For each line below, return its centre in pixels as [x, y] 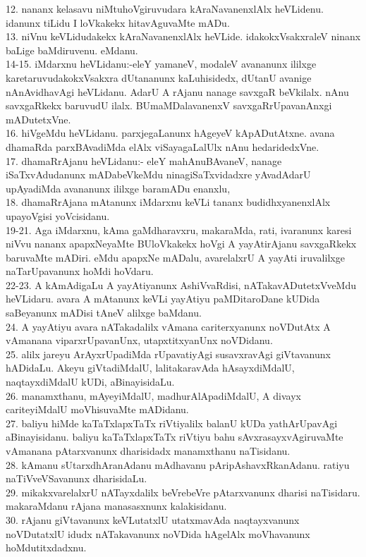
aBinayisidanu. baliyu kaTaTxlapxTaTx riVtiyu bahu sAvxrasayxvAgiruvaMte [175, 437]
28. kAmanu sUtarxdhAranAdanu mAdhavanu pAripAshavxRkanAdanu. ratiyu [178, 464]
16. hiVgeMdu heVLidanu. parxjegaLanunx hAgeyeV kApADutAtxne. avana [170, 133]
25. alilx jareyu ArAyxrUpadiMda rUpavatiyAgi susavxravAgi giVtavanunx [168, 354]
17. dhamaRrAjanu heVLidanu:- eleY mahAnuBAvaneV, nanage [144, 160]
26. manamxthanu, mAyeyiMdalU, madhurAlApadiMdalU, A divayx [153, 395]
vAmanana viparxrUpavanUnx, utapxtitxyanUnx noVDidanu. [139, 340]
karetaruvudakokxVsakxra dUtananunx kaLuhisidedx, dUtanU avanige [159, 77]
